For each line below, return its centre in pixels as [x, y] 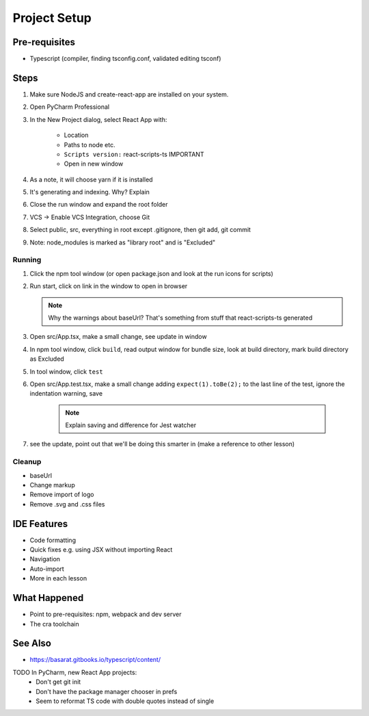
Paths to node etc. [90, 144]
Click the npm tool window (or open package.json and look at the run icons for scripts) [151, 273]
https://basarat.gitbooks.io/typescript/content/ [95, 660]
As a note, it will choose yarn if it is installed [91, 179]
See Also [32, 643]
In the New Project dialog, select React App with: [98, 119]
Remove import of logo [62, 495]
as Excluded [47, 359]
